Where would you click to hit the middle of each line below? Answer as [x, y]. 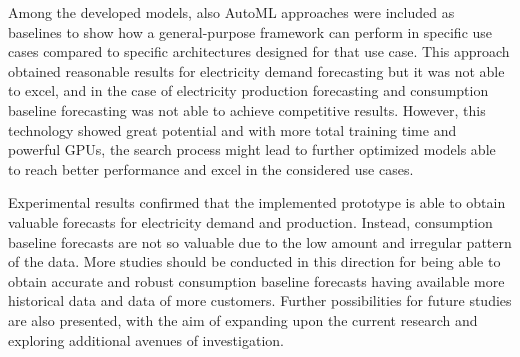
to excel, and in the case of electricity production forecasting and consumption [248, 90]
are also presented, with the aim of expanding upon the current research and [243, 319]
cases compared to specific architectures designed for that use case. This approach [259, 51]
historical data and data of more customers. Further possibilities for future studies [260, 300]
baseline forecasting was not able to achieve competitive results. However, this [247, 109]
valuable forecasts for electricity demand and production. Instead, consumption [250, 221]
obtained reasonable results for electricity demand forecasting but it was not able [256, 70]
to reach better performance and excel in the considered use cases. [211, 168]
